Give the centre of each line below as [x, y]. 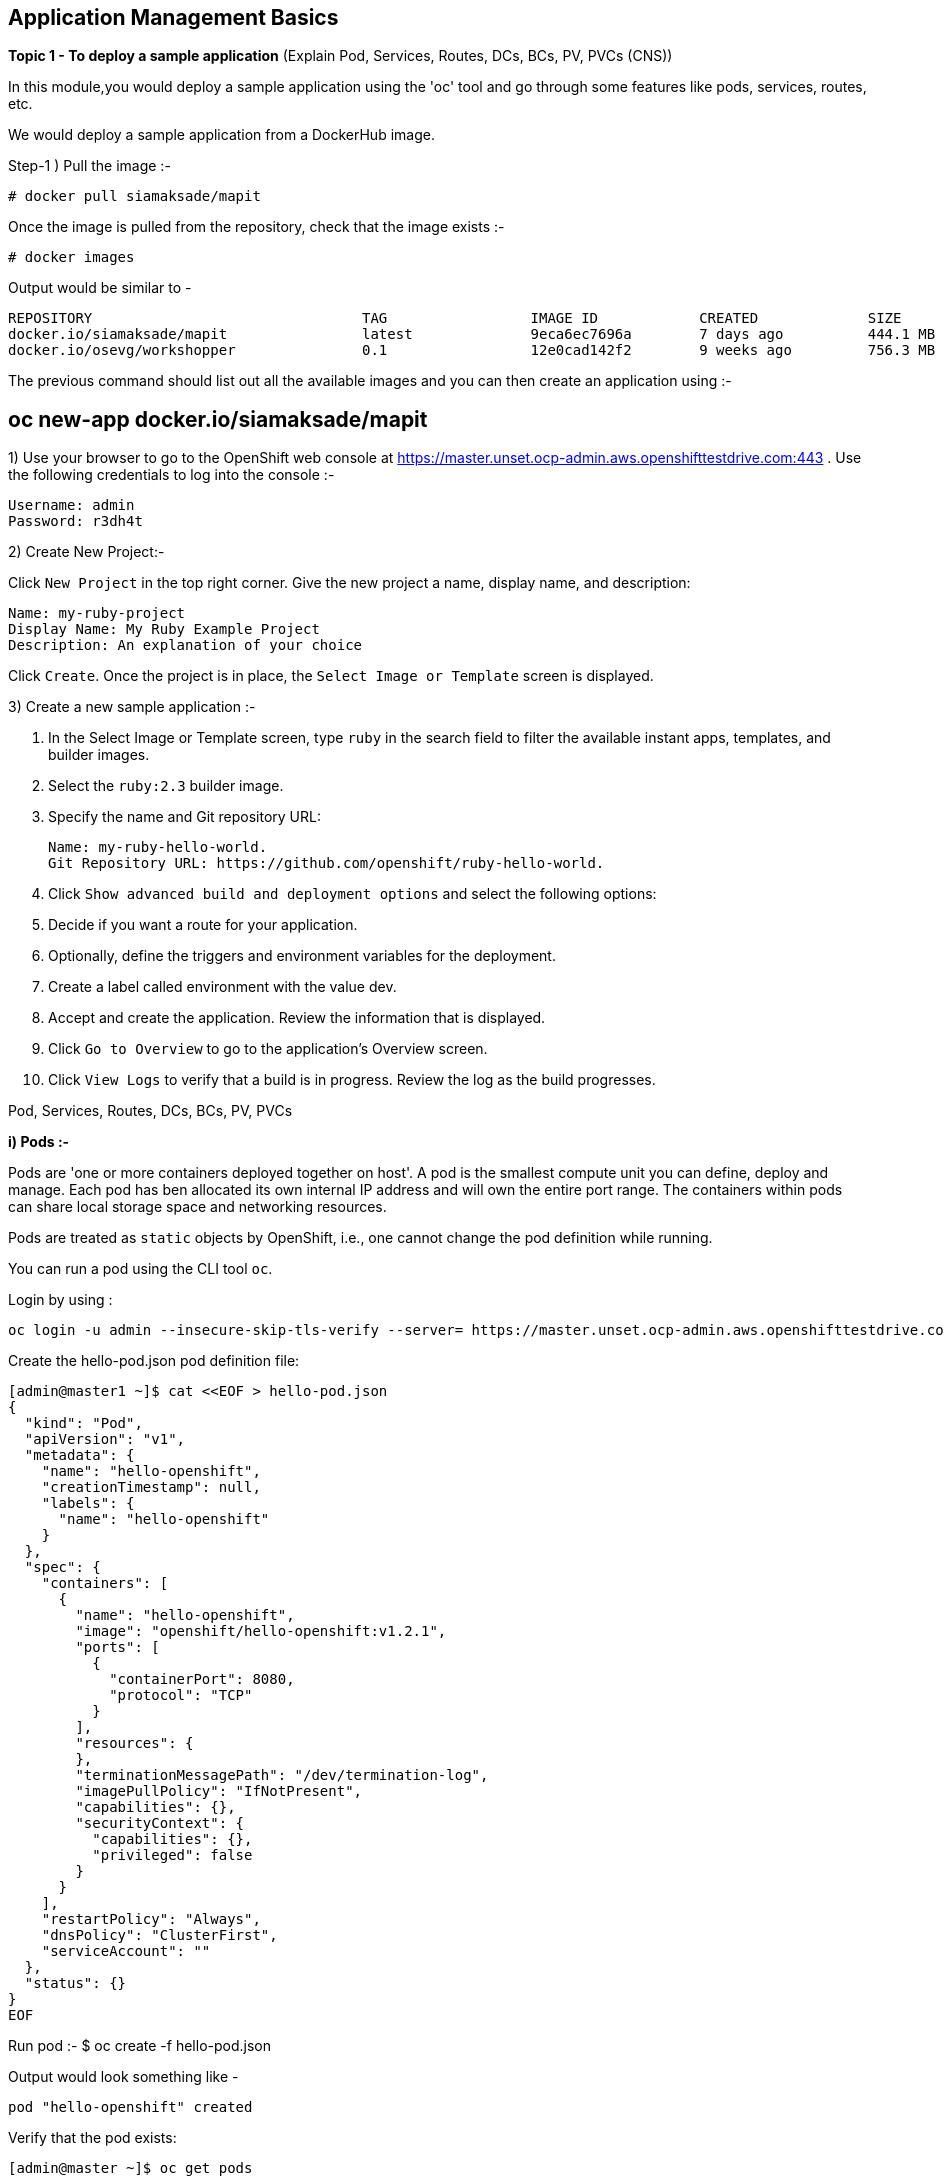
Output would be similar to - [100, 288]
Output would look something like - [123, 2077]
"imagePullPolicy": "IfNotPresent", [219, 1791]
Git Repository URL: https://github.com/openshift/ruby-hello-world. [326, 863]
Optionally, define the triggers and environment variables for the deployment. [302, 956]
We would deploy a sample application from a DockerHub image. [221, 135]
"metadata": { [79, 1455]
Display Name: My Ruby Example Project [164, 629]
